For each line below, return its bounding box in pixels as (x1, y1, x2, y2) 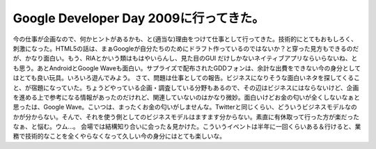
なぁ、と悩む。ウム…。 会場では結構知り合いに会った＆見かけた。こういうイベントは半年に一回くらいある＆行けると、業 (13, 123, 361, 131)
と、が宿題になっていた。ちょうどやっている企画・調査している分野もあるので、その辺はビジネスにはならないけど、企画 (13, 84, 359, 92)
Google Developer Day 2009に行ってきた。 (13, 10, 265, 26)
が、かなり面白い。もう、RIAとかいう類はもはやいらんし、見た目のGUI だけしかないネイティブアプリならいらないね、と (13, 54, 358, 63)
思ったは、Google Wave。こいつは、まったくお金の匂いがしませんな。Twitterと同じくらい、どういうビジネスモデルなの (13, 103, 358, 111)
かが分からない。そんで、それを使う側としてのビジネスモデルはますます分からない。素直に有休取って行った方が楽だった (13, 112, 360, 121)
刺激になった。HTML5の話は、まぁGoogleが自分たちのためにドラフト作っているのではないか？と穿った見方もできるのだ (13, 44, 359, 52)
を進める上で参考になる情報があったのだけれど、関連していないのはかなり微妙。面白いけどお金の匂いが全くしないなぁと (13, 93, 360, 101)
